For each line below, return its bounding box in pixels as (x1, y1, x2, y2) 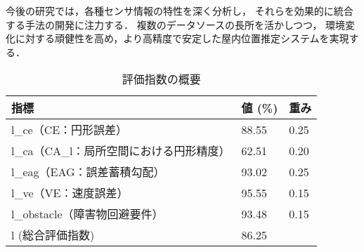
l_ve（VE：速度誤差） (11, 185, 129, 201)
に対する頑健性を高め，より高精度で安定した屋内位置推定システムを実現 (15, 31, 349, 46)
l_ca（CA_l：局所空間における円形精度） (11, 142, 230, 159)
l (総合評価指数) (11, 227, 95, 244)
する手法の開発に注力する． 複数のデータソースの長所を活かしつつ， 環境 (6, 17, 346, 32)
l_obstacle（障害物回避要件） (11, 206, 164, 223)
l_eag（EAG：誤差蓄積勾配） (11, 164, 165, 180)
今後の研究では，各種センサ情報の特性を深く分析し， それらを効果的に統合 (6, 4, 353, 18)
